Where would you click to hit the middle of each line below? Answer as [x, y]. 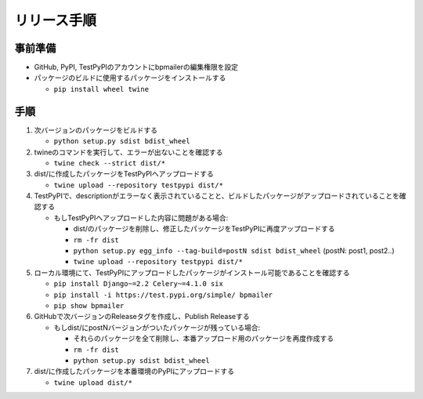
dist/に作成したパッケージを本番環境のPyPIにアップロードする [134, 372]
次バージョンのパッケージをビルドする [96, 130]
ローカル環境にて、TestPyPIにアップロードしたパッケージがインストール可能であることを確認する [192, 272]
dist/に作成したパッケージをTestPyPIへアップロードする [124, 174]
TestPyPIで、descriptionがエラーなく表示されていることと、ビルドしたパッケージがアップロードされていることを [217, 196]
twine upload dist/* [93, 383]
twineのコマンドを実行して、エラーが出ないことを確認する [128, 152]
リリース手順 [56, 20]
